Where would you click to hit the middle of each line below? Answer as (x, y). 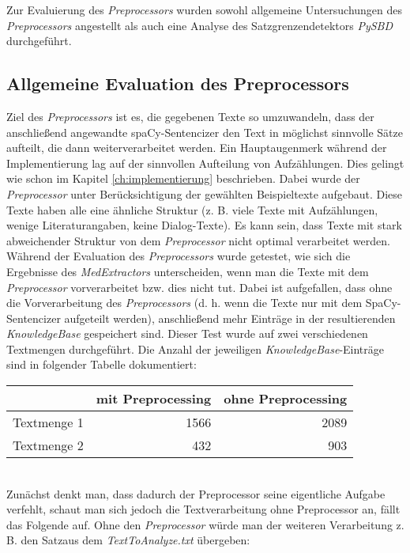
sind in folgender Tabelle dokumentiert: (102, 364)
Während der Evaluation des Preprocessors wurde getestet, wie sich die (179, 256)
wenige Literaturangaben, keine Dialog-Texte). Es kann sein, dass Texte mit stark (204, 225)
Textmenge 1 (48, 422)
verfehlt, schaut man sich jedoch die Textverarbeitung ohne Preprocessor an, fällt (203, 509)
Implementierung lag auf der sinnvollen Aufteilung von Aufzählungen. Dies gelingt (205, 163)
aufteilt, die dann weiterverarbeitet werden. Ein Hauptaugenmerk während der (197, 148)
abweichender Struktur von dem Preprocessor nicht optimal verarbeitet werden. (198, 240)
